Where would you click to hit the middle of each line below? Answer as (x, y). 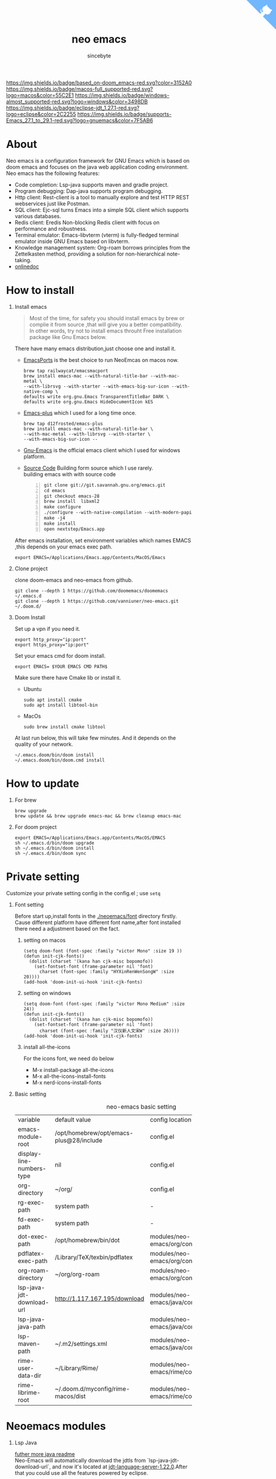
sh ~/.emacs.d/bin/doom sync (50, 853)
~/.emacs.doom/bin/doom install (54, 755)
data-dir (29, 1375)
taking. (23, 260)
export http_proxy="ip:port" (50, 640)
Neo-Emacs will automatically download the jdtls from (80, 1460)
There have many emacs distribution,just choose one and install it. (95, 348)
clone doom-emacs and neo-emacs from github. (74, 580)
